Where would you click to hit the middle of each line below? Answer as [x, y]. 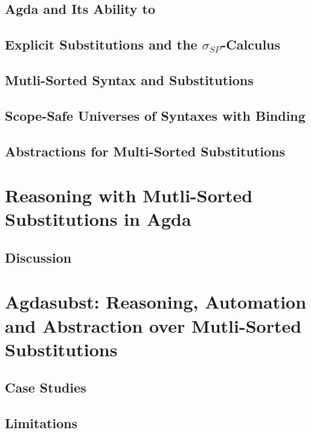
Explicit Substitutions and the [101, 44]
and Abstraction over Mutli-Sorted [153, 325]
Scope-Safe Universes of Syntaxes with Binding [155, 115]
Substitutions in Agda [98, 219]
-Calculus [251, 44]
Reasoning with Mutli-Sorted [129, 195]
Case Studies [46, 387]
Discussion [38, 257]
